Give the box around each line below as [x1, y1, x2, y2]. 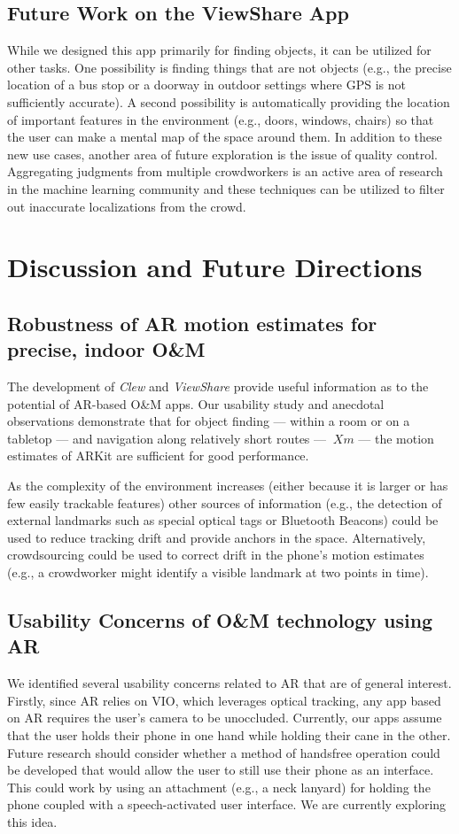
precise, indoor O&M [7, 336, 206, 363]
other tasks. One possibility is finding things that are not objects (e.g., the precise [7, 58, 452, 76]
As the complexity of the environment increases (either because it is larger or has [7, 476, 448, 495]
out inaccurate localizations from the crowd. [7, 197, 246, 215]
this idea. [7, 812, 58, 830]
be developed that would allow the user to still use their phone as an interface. [7, 761, 434, 779]
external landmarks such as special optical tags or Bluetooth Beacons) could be [7, 511, 439, 529]
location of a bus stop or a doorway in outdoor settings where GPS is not [7, 75, 407, 94]
